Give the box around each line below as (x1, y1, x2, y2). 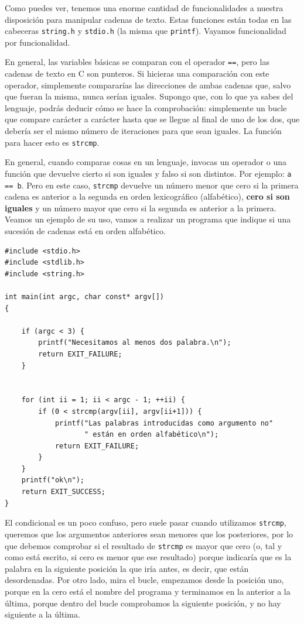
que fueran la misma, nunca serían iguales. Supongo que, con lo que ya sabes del (5, 90, 293, 102)
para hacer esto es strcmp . (5, 136, 100, 148)
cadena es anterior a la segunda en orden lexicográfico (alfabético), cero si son (5, 190, 290, 203)
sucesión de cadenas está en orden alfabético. (5, 225, 166, 236)
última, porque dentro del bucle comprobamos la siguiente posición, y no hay (5, 596, 281, 609)
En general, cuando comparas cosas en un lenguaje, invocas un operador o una (5, 156, 286, 168)
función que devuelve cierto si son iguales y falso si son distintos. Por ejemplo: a (5, 167, 292, 179)
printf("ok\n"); (21, 476, 85, 485)
